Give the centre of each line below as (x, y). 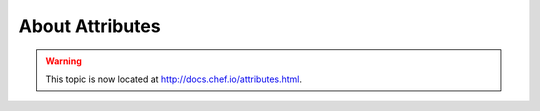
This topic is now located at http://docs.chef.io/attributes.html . (174, 79)
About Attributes (89, 26)
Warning (63, 61)
